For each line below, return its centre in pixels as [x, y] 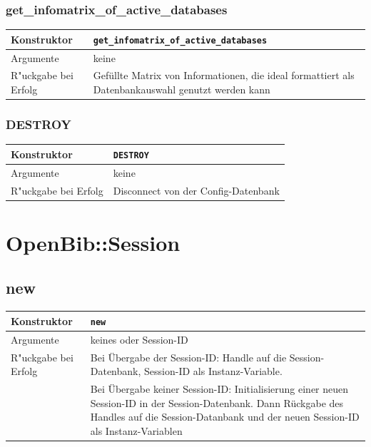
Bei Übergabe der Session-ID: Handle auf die [188, 357]
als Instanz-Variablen [136, 430]
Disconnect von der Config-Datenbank [196, 190]
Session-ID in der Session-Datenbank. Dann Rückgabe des [217, 402]
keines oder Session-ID [139, 339]
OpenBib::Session [93, 242]
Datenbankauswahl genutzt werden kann [182, 89]
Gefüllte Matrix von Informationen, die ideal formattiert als [224, 75]
